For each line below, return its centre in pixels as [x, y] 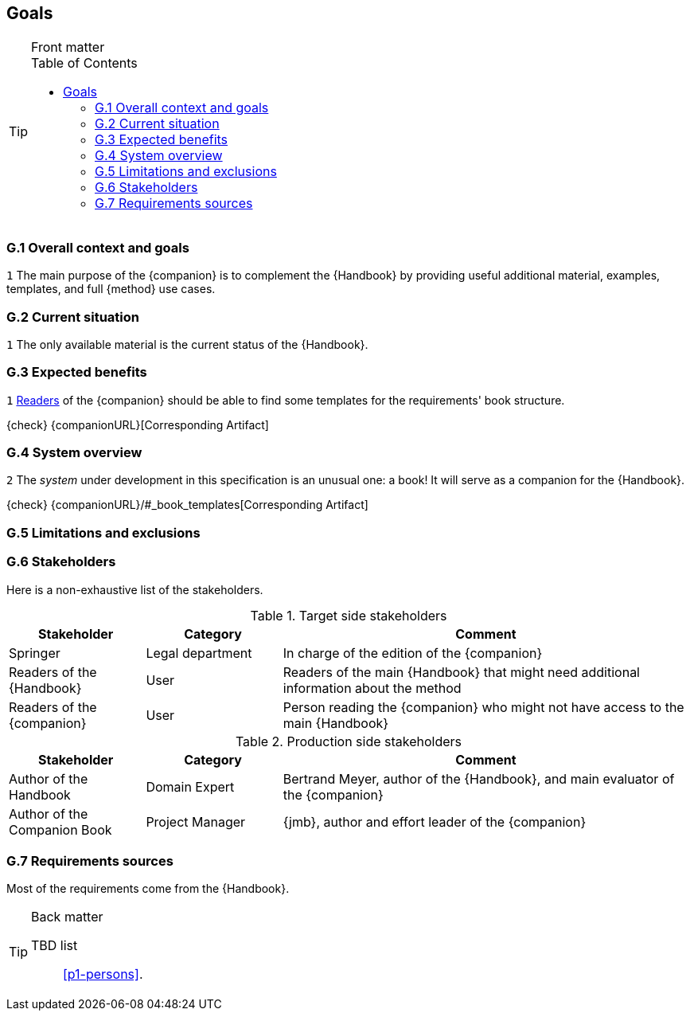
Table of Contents [84, 63]
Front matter [68, 47]
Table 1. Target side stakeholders [349, 615]
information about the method [372, 688]
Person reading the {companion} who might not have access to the [483, 707]
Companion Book [60, 829]
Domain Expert [190, 786]
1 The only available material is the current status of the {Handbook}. [187, 344]
